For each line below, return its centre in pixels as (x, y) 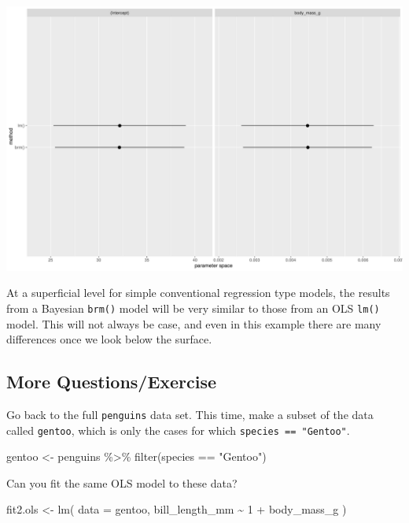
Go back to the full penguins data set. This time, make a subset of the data (190, 414)
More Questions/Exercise (112, 382)
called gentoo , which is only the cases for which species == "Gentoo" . (178, 430)
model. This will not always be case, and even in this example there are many (194, 323)
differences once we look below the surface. (109, 339)
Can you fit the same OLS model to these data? (122, 482)
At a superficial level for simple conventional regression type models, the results (198, 293)
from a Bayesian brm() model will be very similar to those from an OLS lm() (193, 308)
